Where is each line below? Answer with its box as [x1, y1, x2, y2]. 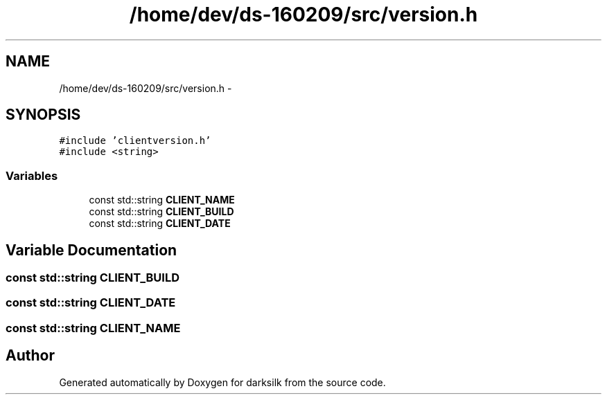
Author [6, 347, 55, 365]
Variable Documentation [6, 241, 177, 259]
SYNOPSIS [6, 106, 81, 124]
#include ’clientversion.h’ [59, 135, 211, 147]
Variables [6, 168, 58, 183]
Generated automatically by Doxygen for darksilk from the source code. [59, 376, 386, 388]
